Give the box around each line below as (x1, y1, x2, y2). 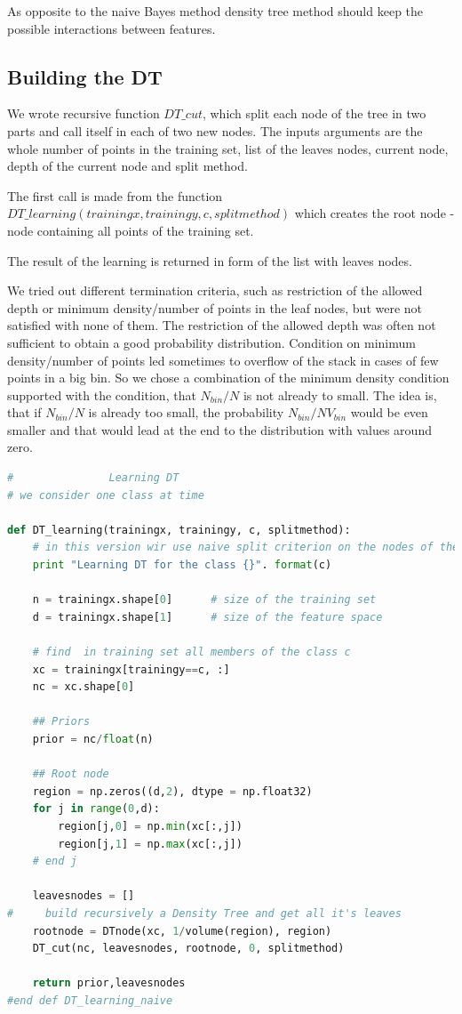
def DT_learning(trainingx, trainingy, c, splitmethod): (7, 523, 351, 536)
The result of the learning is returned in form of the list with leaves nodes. (7, 251, 412, 270)
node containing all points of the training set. (7, 221, 254, 239)
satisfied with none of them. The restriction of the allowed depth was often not (7, 316, 436, 334)
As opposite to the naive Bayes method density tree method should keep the (7, 2, 424, 20)
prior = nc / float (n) (32, 732, 154, 745)
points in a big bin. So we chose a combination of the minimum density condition (7, 368, 450, 387)
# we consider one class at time (7, 488, 204, 502)
